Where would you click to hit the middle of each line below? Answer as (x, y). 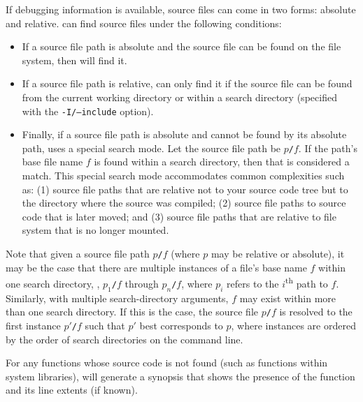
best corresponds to (181, 325)
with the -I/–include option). (88, 111)
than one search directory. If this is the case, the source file (132, 312)
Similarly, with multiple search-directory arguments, (117, 298)
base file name (52, 162)
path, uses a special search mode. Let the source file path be (151, 148)
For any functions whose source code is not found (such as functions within (167, 363)
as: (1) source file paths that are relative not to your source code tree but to (185, 189)
